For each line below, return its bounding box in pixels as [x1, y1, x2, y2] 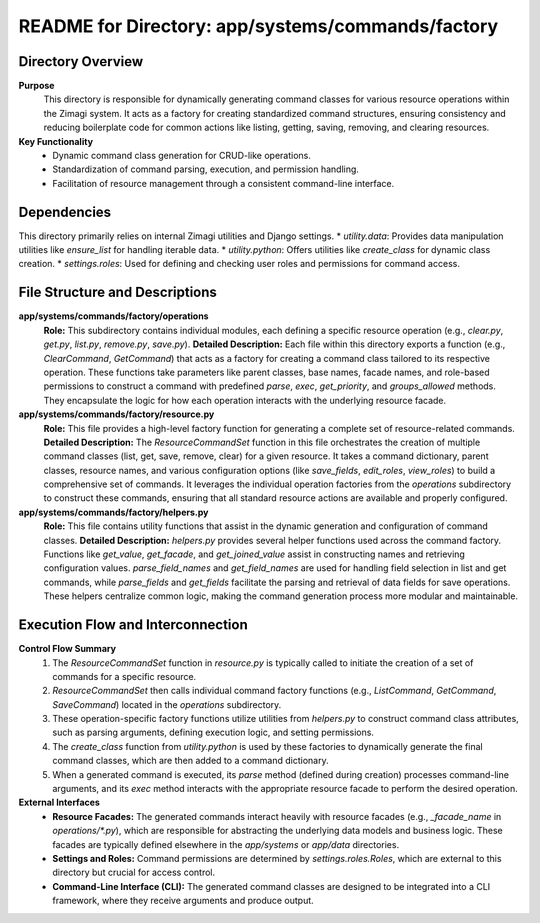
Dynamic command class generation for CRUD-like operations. [52, 150, 312, 162]
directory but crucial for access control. [52, 866, 215, 879]
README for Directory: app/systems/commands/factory [18, 15, 499, 37]
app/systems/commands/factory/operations [18, 310, 209, 322]
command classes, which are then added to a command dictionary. [52, 755, 329, 767]
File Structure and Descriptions [18, 284, 217, 301]
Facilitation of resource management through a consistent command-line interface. [52, 177, 395, 189]
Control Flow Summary [18, 643, 117, 655]
